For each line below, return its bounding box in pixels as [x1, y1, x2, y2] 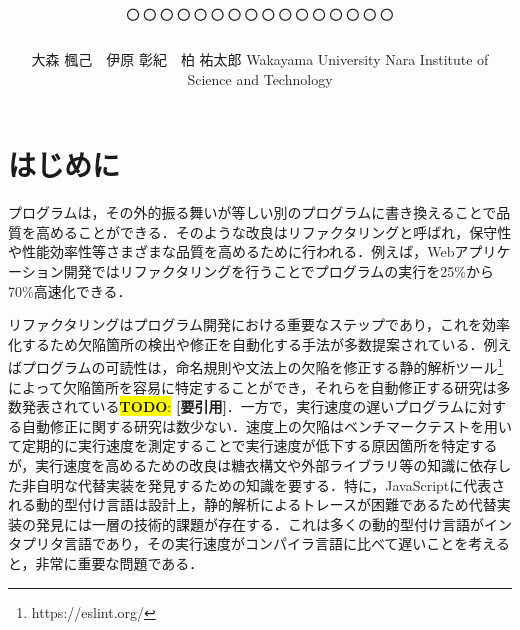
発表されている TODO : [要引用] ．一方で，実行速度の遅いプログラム [21, 396, 464, 417]
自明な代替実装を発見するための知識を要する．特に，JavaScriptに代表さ [35, 474, 506, 495]
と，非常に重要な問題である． [8, 553, 204, 573]
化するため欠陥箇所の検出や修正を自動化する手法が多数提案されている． [8, 333, 484, 354]
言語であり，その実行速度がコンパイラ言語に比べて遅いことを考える [63, 533, 510, 554]
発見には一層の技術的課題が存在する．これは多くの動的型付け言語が [35, 513, 484, 534]
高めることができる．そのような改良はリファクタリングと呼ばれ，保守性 [35, 221, 512, 242]
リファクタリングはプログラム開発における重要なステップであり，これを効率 [8, 314, 510, 335]
